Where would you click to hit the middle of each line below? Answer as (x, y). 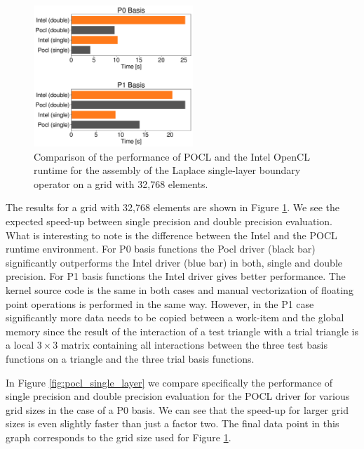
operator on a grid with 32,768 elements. (121, 183)
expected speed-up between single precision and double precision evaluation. (169, 221)
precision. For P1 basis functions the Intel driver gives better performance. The (176, 276)
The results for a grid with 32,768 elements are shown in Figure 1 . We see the (173, 207)
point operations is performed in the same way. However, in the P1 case (160, 303)
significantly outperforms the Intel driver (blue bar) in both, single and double (174, 262)
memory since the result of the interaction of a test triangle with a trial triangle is (182, 331)
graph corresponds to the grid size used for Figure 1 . (119, 437)
